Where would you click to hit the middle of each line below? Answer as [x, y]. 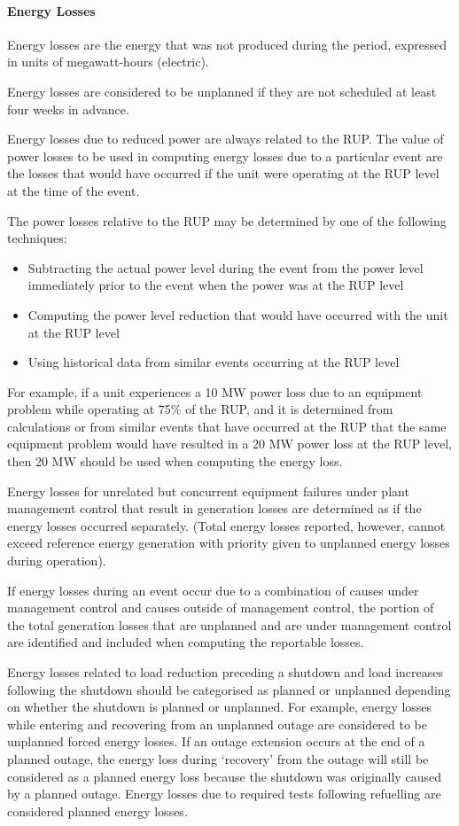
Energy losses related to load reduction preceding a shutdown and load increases [226, 672]
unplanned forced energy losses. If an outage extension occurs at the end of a [216, 741]
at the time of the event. [74, 190]
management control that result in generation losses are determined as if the [214, 508]
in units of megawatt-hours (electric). [108, 62]
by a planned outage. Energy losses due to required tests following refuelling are [224, 794]
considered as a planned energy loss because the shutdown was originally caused [224, 776]
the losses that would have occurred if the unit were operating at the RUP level [223, 173]
